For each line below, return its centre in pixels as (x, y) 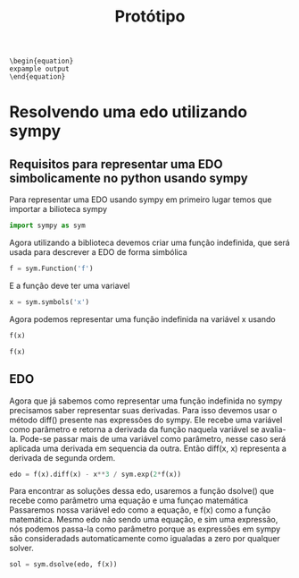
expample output (39, 69)
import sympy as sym (48, 225)
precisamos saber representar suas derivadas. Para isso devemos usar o (143, 410)
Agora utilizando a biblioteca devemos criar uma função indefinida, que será (149, 242)
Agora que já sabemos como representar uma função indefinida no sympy (146, 401)
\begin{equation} (42, 61)
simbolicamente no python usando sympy (129, 178)
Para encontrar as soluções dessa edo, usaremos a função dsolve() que (142, 491)
